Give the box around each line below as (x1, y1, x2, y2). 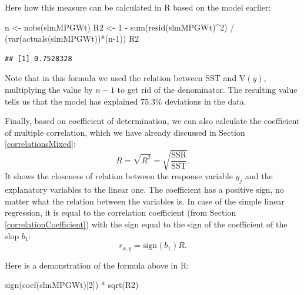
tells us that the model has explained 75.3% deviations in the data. (5, 95, 246, 107)
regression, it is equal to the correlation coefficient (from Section (5, 206, 236, 219)
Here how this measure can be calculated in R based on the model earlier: (5, 1, 271, 13)
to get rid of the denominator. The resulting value (117, 83, 298, 95)
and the (245, 170, 273, 182)
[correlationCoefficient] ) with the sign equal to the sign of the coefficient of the (5, 218, 288, 230)
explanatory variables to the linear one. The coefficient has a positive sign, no (5, 183, 284, 196)
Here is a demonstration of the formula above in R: (5, 259, 189, 271)
